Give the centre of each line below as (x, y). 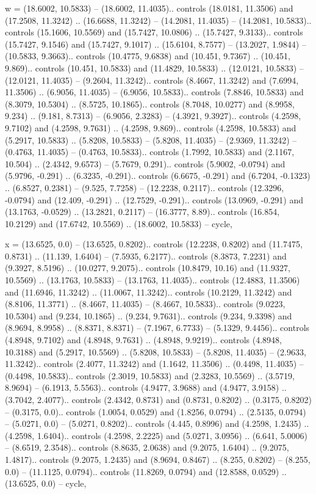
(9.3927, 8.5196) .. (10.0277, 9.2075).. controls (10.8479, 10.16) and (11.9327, (148, 268)
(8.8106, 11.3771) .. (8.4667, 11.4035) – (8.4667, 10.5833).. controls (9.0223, (145, 304)
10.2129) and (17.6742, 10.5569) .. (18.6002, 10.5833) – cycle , (119, 223)
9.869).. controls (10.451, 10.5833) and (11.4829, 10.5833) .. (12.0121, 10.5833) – (154, 67)
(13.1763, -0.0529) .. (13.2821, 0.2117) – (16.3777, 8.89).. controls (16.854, (142, 212)
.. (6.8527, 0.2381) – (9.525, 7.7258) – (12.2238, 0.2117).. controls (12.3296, (145, 187)
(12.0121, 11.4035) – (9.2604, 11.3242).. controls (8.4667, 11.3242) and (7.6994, (152, 80)
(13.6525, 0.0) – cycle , (46, 483)
